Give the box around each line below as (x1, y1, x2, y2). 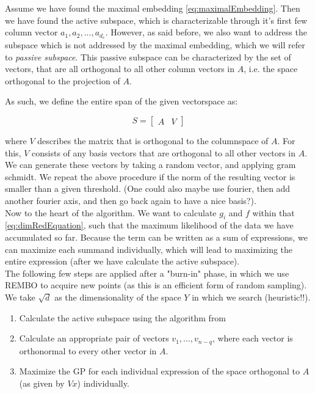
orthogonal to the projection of (5, 74, 120, 87)
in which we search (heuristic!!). (192, 290, 311, 303)
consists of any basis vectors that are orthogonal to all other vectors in (32, 146, 296, 159)
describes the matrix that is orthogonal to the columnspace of (37, 134, 269, 147)
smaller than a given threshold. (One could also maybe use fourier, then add (5, 182, 291, 195)
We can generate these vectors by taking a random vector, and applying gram (5, 158, 296, 171)
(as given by (19, 376, 65, 389)
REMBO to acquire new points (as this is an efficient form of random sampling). (5, 279, 307, 291)
